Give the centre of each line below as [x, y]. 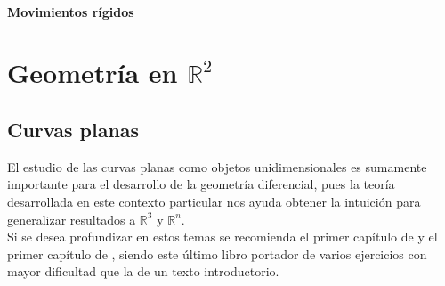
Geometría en [93, 73]
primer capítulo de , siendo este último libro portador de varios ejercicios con [217, 253]
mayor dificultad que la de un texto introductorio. [143, 271]
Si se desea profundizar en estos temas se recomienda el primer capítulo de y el [222, 237]
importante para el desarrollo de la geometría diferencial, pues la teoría [201, 184]
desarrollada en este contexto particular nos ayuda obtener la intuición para [214, 201]
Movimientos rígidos [71, 11]
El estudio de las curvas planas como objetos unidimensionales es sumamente [217, 166]
